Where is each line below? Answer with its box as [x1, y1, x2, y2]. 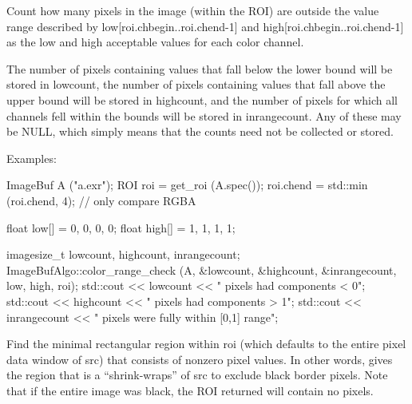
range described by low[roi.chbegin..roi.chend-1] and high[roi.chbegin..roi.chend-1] [6, 18, 404, 34]
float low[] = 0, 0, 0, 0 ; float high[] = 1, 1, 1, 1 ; [6, 219, 236, 236]
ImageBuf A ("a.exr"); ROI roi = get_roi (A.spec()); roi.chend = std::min [6, 176, 368, 193]
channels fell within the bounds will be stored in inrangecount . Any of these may [6, 107, 402, 124]
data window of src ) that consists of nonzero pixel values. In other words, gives [6, 351, 393, 367]
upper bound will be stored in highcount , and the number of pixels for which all [6, 91, 398, 108]
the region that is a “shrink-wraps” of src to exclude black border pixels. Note [6, 366, 388, 383]
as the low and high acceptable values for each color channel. [6, 34, 304, 50]
